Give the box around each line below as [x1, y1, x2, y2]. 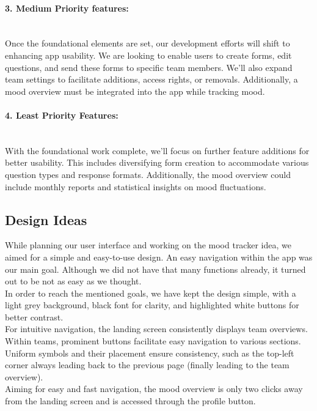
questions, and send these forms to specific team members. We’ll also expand [5, 61, 293, 73]
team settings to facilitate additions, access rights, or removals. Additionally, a [5, 73, 298, 86]
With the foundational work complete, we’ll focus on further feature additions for [5, 144, 310, 157]
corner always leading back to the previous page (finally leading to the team [5, 358, 290, 371]
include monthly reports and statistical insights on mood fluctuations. [5, 180, 266, 193]
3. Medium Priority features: [5, 1, 129, 14]
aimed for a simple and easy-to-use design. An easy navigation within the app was [5, 250, 313, 263]
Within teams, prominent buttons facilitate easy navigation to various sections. [5, 335, 301, 347]
